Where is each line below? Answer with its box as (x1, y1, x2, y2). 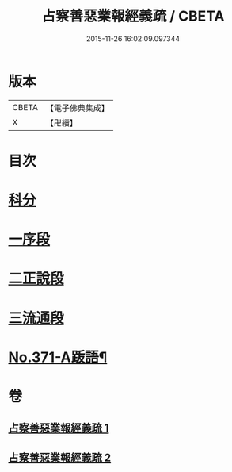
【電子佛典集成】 (45, 102, 109, 113)
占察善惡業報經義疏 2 (8, 451, 112, 464)
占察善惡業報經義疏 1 (8, 421, 109, 435)
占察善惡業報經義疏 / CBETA (41, 7, 225, 25)
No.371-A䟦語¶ (8, 348, 108, 366)
